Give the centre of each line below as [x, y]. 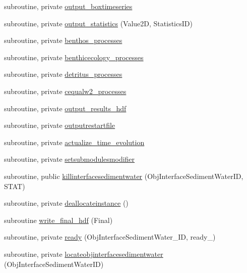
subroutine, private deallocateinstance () [66, 203]
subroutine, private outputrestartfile [60, 125]
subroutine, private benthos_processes [63, 40]
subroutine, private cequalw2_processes [65, 91]
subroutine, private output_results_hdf [65, 108]
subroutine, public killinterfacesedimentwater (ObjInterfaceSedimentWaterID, [124, 176]
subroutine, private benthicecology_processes [74, 57]
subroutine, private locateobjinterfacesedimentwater [84, 254]
